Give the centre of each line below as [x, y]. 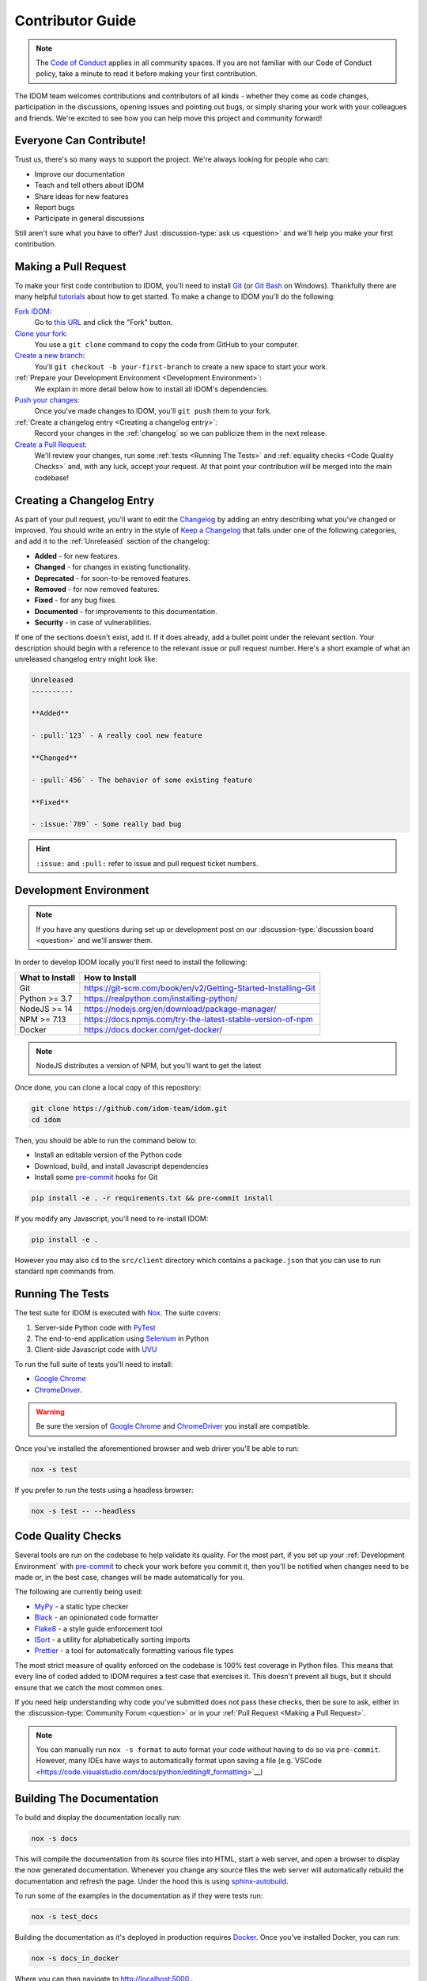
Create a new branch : [50, 356]
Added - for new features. [77, 555]
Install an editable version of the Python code [108, 1155]
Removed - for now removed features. [97, 589]
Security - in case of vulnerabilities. [93, 623]
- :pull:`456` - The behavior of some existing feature [142, 780]
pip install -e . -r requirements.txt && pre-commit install [152, 1198]
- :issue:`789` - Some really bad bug [106, 824]
